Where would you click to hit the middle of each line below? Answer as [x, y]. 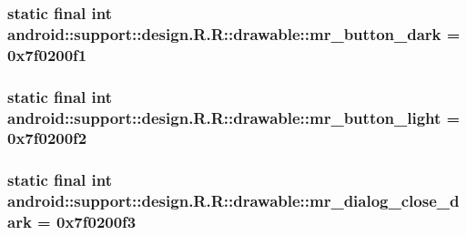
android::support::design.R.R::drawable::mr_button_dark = [234, 33]
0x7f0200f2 [47, 138]
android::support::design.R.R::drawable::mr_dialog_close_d [233, 201]
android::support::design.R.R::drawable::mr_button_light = [234, 117]
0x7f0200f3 [96, 222]
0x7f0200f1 [47, 54]
